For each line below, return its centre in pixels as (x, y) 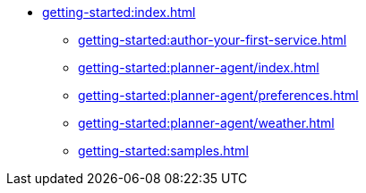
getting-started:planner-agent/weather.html (206, 123)
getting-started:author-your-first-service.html (213, 40)
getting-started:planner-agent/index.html (199, 67)
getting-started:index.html (119, 12)
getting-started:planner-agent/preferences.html (218, 95)
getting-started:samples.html (163, 151)
